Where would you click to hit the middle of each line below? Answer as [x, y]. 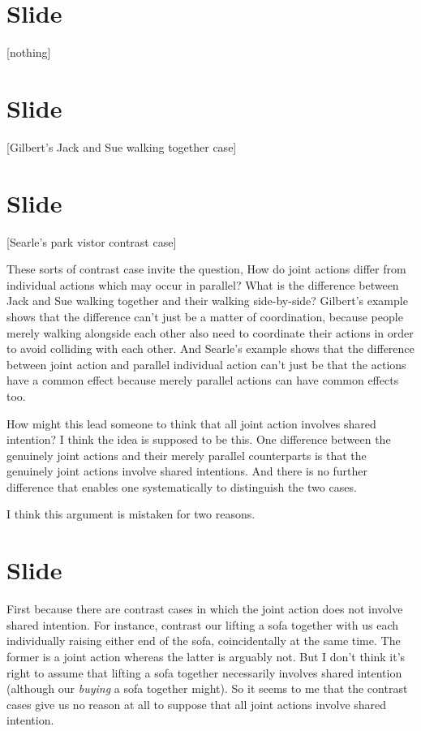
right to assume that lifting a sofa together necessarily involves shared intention [204, 672]
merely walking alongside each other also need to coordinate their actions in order [210, 332]
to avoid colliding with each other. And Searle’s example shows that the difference [210, 348]
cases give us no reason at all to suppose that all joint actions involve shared [197, 704]
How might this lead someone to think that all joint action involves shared [191, 423]
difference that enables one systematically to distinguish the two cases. [182, 486]
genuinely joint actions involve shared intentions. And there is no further [187, 471]
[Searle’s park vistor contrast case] [92, 241]
